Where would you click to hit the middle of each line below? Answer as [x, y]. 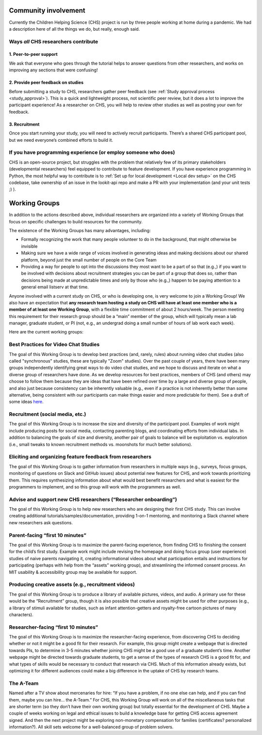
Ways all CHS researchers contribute [54, 41]
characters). [21, 615]
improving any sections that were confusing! [53, 70]
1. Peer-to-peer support [33, 54]
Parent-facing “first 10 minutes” [48, 535]
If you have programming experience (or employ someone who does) [92, 152]
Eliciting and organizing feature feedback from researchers [80, 457]
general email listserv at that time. [55, 287]
